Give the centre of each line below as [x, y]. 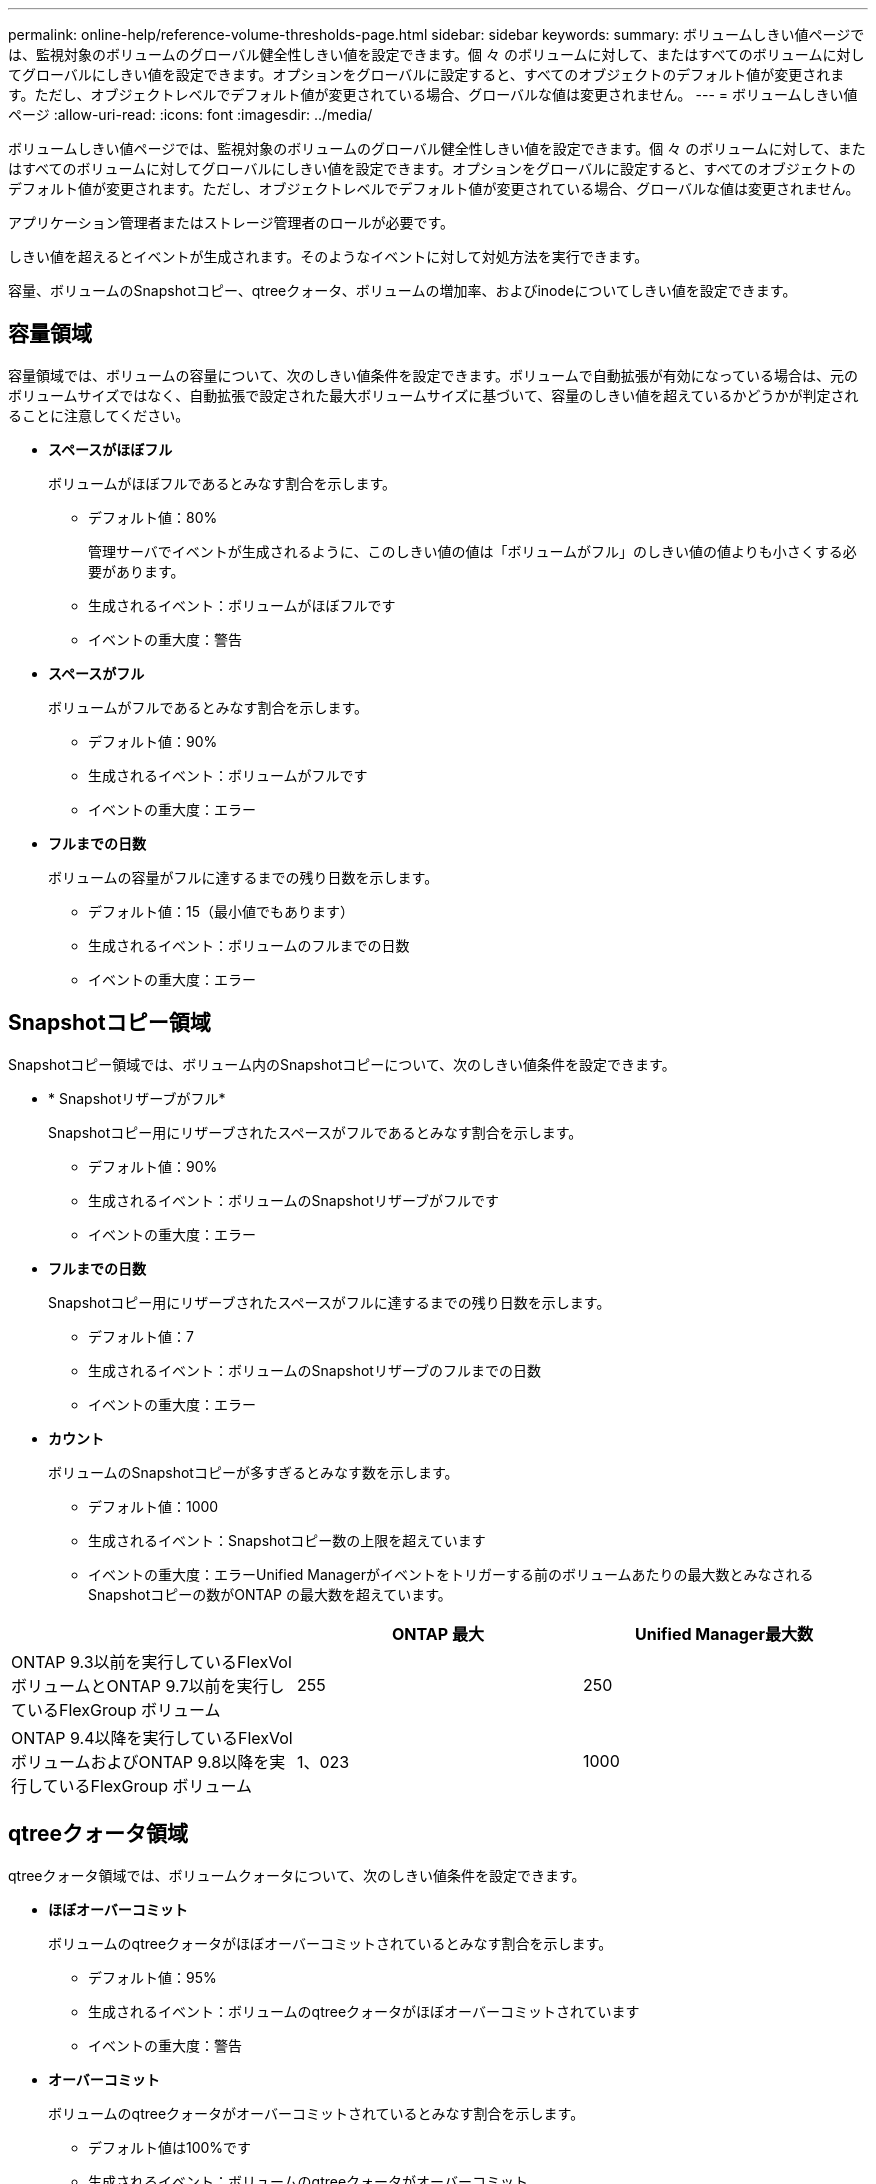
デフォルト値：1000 [153, 1506]
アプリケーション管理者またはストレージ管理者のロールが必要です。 [231, 222]
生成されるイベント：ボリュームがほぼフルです [242, 605]
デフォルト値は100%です [170, 2147]
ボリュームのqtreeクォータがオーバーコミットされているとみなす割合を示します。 [316, 2113]
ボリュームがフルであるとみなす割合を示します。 [208, 707]
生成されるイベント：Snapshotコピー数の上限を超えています [287, 1540]
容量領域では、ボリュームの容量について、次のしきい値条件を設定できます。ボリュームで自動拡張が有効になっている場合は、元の [433, 375]
